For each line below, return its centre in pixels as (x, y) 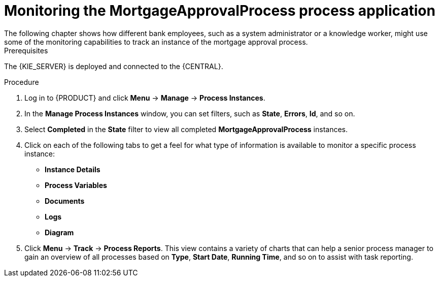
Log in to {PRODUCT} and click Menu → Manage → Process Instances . (145, 98)
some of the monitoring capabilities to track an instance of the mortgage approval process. (156, 42)
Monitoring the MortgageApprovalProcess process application (220, 11)
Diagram (59, 232)
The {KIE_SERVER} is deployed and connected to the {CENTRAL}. (114, 66)
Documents (65, 201)
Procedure (22, 82)
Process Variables (76, 185)
